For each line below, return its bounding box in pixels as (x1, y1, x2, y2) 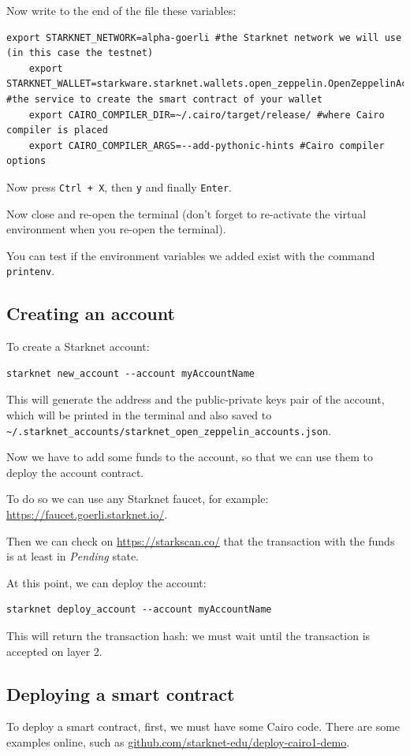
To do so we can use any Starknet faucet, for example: (6, 490, 269, 507)
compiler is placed (6, 125, 108, 136)
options (6, 155, 47, 167)
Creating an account (6, 301, 175, 326)
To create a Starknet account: (6, 338, 150, 355)
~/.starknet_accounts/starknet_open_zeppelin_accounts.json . (6, 422, 331, 438)
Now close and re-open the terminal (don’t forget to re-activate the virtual (6, 205, 367, 222)
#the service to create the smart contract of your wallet (6, 93, 322, 105)
